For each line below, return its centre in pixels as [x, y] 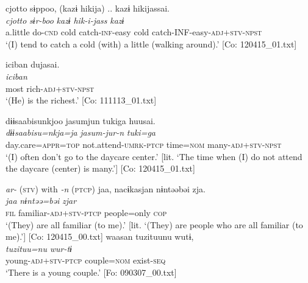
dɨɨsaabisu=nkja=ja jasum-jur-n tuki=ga [81, 132]
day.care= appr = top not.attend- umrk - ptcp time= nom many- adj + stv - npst [144, 144]
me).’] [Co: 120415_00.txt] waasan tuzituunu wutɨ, [100, 236]
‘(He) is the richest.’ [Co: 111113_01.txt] [81, 100]
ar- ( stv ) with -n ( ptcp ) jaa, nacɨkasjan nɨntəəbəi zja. [106, 188]
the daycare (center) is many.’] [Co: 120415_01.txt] [100, 168]
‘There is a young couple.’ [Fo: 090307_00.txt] [91, 272]
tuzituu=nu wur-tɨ [39, 248]
